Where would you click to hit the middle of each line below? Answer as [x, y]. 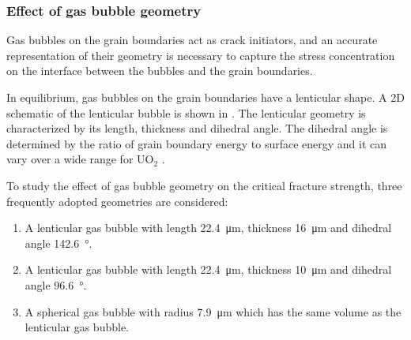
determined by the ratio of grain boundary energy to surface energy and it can [197, 143]
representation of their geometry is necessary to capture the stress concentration [201, 55]
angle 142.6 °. [58, 243]
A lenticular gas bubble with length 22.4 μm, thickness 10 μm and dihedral [208, 269]
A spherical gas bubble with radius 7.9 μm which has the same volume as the [213, 311]
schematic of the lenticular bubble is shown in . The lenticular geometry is [186, 112]
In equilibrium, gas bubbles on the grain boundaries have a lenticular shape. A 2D [205, 97]
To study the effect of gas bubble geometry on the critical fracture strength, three [204, 185]
